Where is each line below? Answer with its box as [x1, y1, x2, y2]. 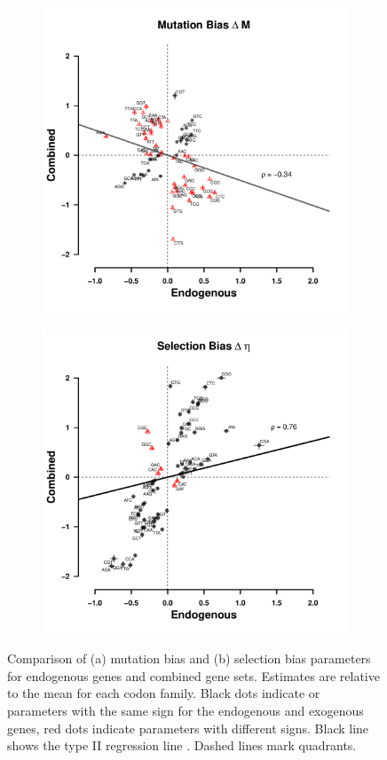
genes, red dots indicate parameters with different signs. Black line [7, 718, 369, 737]
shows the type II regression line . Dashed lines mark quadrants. [7, 736, 357, 755]
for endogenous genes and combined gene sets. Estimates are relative [7, 666, 380, 685]
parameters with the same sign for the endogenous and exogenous [7, 701, 364, 719]
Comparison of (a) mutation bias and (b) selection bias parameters [7, 649, 371, 668]
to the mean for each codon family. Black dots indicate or [7, 684, 320, 702]
